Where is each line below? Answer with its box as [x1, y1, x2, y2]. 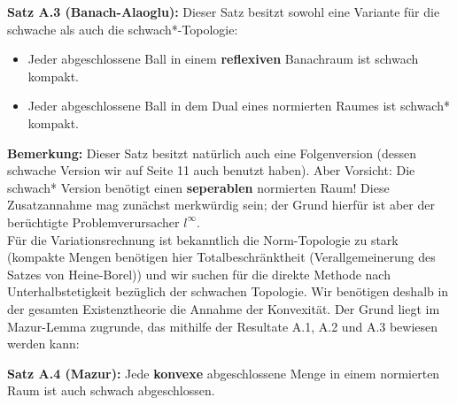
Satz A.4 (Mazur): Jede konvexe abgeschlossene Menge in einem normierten [7, 363, 440, 382]
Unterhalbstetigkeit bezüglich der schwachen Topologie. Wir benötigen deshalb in [7, 282, 449, 301]
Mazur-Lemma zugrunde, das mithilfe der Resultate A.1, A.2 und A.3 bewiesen [7, 317, 438, 335]
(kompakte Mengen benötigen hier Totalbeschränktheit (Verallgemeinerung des [7, 248, 436, 266]
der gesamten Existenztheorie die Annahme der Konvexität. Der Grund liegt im [7, 299, 440, 317]
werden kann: [7, 334, 80, 353]
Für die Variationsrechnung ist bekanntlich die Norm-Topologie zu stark [7, 230, 399, 248]
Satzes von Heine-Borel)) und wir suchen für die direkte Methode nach [7, 264, 391, 283]
